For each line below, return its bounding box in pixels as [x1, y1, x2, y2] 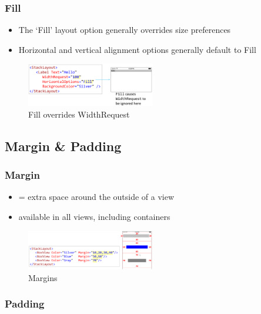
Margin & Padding [5, 136, 122, 155]
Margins [28, 271, 58, 283]
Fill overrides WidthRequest [28, 108, 130, 120]
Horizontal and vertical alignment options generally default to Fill [18, 43, 256, 55]
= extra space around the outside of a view [18, 191, 175, 203]
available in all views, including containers [18, 211, 170, 223]
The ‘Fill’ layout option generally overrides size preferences [18, 24, 231, 36]
